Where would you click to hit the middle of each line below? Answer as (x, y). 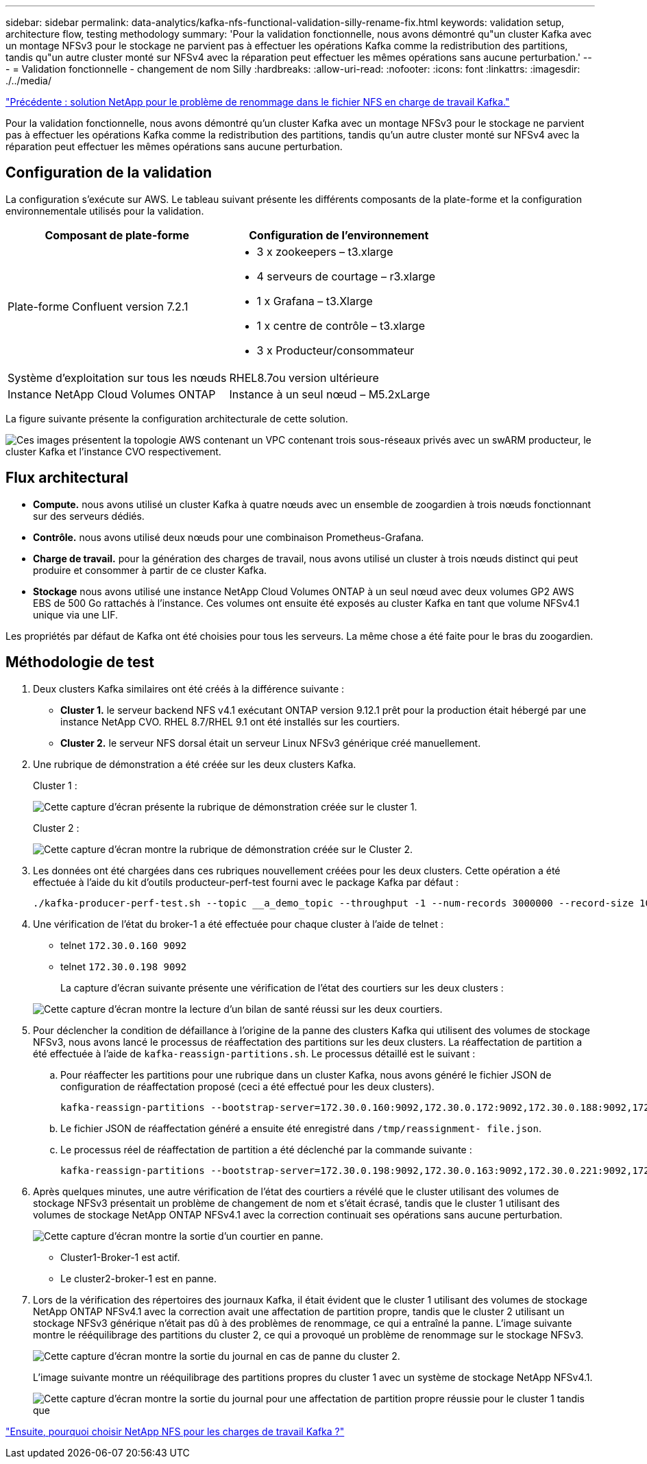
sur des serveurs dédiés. (89, 516)
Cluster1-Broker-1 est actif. (120, 1257)
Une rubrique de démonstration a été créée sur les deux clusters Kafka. (195, 764)
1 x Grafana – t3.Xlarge (315, 301)
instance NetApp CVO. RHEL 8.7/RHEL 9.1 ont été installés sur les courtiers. (230, 721)
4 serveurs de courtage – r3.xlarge (346, 276)
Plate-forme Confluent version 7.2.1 (98, 306)
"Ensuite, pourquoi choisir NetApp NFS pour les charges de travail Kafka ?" (175, 1431)
